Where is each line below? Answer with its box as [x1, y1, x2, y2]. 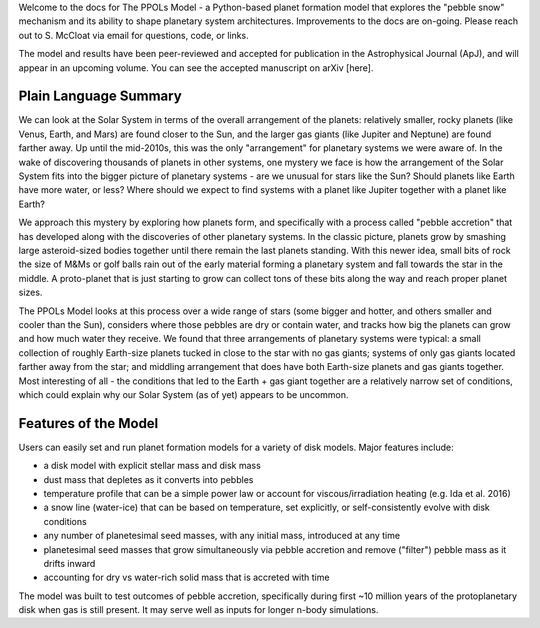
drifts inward [43, 557, 96, 569]
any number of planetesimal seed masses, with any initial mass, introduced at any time [43, 530, 400, 542]
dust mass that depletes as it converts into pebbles [43, 473, 254, 485]
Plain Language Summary [18, 88, 182, 105]
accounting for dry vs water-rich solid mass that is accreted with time [43, 571, 330, 584]
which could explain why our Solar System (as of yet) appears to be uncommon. [18, 388, 349, 400]
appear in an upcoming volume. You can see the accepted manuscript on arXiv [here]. [18, 61, 374, 74]
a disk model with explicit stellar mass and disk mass [43, 460, 262, 472]
